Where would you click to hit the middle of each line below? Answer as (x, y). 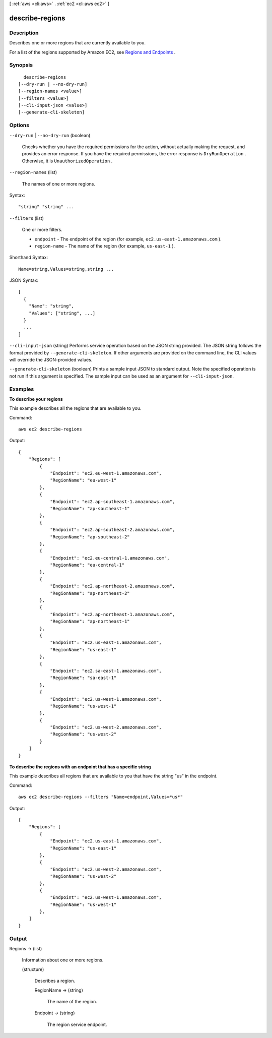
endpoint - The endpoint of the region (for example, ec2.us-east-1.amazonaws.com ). (128, 239)
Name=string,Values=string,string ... (66, 269)
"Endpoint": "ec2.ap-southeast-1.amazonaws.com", (113, 501)
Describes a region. (55, 981)
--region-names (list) (33, 172)
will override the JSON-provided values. (51, 359)
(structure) (33, 969)
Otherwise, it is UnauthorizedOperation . (67, 161)
